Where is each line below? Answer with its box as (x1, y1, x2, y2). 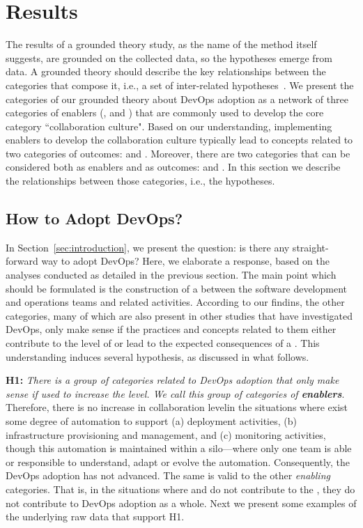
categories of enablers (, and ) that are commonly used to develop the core (6, 105, 324, 120)
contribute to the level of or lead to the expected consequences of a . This (6, 336, 320, 350)
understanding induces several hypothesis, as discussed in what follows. (6, 349, 309, 364)
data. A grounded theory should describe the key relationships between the (6, 64, 326, 79)
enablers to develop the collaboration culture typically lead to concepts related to (6, 132, 353, 147)
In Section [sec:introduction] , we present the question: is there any (6, 240, 290, 254)
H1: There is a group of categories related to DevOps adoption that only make (6, 373, 339, 387)
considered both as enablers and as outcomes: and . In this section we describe (6, 160, 341, 174)
